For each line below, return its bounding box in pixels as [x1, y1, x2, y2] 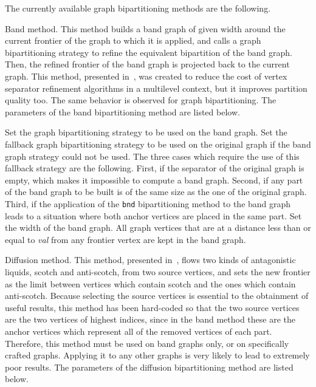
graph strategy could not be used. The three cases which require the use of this [5, 149, 300, 162]
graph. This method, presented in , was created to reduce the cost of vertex [5, 69, 287, 82]
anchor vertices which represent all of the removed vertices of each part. [5, 324, 272, 337]
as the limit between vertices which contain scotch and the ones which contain [5, 277, 296, 290]
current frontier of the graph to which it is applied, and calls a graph [5, 34, 261, 47]
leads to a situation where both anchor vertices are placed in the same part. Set [5, 209, 302, 222]
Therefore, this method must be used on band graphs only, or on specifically [5, 337, 289, 349]
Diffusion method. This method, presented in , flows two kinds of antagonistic [5, 253, 296, 266]
